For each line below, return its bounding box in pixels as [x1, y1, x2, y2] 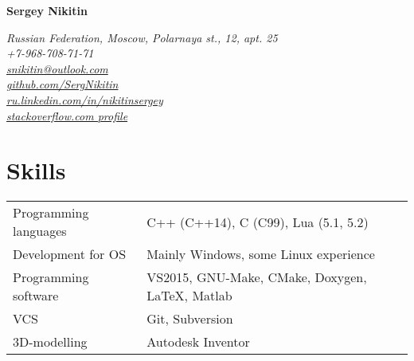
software [13, 286, 59, 305]
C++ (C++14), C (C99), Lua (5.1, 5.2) [146, 212, 369, 231]
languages [13, 222, 67, 241]
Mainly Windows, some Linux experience [146, 245, 375, 264]
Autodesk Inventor [146, 332, 250, 351]
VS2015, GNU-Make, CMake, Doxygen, [146, 268, 367, 287]
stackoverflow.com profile [6, 107, 128, 124]
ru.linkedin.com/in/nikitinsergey [6, 91, 163, 108]
